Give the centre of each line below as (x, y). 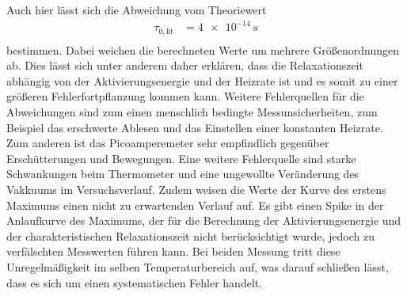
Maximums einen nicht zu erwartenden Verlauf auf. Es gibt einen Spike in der (195, 205)
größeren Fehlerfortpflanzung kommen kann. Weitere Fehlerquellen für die (185, 96)
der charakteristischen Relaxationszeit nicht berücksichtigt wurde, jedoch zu (191, 235)
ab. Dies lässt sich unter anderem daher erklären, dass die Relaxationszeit (185, 65)
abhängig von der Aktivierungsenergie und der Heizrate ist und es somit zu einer (202, 80)
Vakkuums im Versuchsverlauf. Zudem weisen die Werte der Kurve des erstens (196, 189)
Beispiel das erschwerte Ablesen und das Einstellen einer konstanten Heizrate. (195, 127)
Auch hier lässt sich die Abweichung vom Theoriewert (137, 9)
